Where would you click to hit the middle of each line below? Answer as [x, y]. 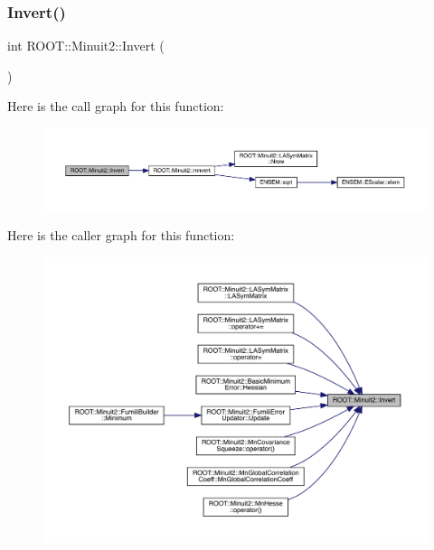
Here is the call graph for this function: [116, 106]
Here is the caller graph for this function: [121, 235]
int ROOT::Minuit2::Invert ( [86, 46]
